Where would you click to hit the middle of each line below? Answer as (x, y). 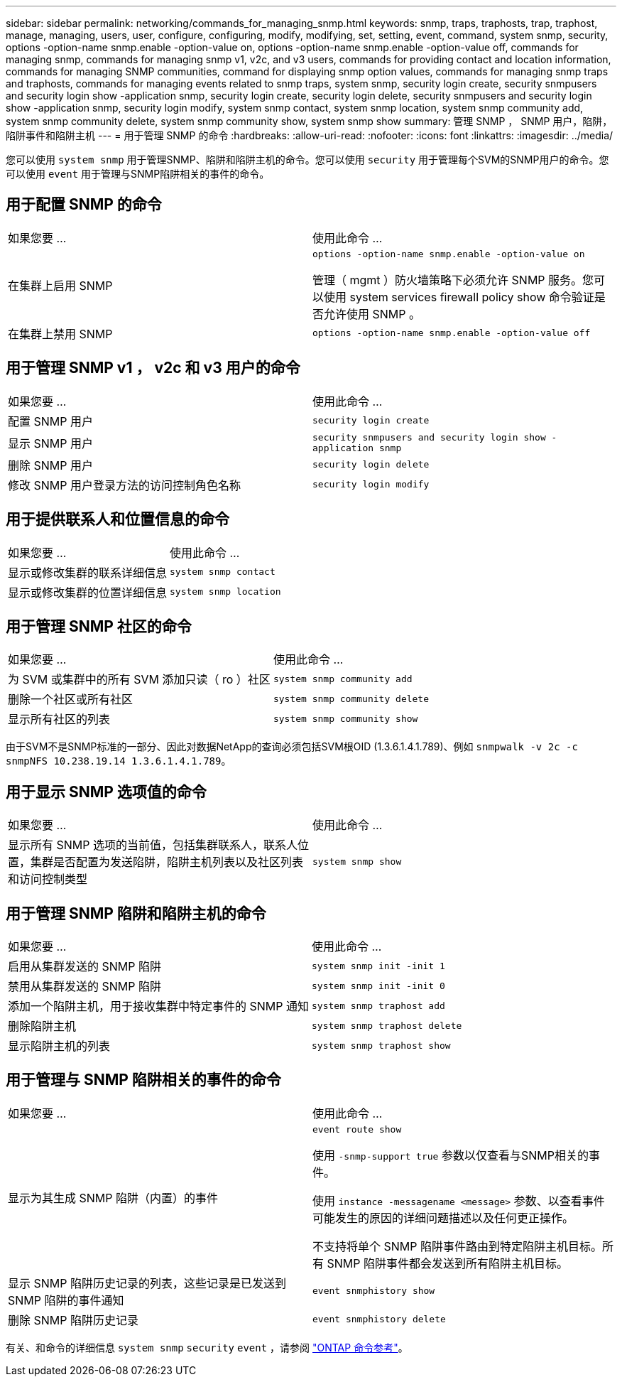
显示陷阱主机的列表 (59, 1046)
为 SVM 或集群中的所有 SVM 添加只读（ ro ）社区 (139, 680)
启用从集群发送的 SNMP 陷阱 (84, 967)
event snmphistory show (374, 1291)
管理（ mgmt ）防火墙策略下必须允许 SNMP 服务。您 (453, 280)
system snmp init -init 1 (378, 966)
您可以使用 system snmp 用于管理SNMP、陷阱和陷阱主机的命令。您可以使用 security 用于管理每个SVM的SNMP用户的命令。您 (307, 160)
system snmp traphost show (381, 1045)
